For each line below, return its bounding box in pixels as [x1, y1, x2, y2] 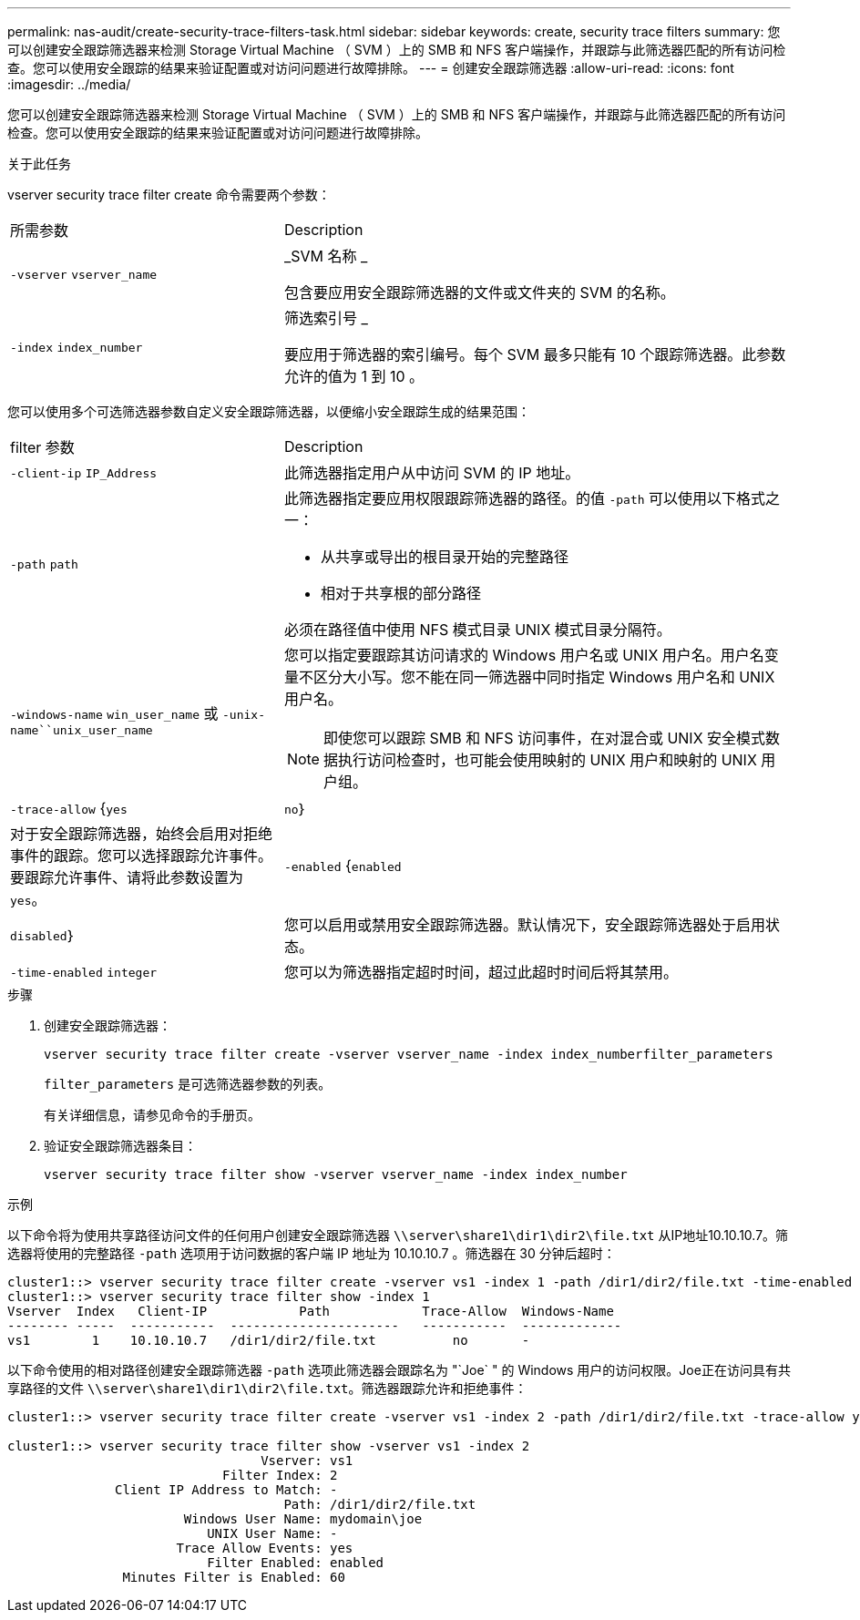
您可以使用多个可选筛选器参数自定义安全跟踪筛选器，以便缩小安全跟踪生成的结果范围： [7, 404, 530, 419]
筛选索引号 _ [283, 309, 368, 327]
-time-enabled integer [10, 966, 158, 979]
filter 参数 [10, 438, 75, 456]
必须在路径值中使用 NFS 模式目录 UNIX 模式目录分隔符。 [283, 620, 671, 639]
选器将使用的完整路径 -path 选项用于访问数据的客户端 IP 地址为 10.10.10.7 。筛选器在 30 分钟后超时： [7, 1246, 616, 1261]
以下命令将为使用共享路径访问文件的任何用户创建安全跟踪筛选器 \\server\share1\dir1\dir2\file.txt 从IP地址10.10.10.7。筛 [7, 1227, 789, 1243]
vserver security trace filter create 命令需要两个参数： [7, 187, 331, 202]
